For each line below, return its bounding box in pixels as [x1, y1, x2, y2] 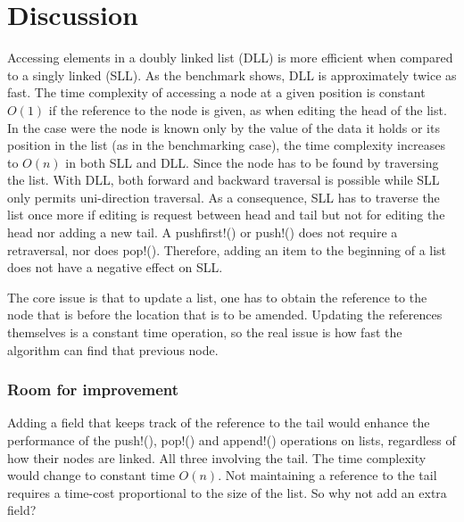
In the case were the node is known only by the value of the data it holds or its [7, 118, 440, 137]
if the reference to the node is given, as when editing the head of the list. [48, 100, 447, 119]
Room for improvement [7, 378, 179, 401]
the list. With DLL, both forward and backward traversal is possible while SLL [7, 170, 440, 189]
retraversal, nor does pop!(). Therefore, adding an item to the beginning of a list [7, 240, 447, 259]
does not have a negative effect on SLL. [7, 258, 223, 277]
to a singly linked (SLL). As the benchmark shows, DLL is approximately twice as [7, 65, 457, 84]
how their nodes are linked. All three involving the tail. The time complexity [7, 448, 427, 467]
